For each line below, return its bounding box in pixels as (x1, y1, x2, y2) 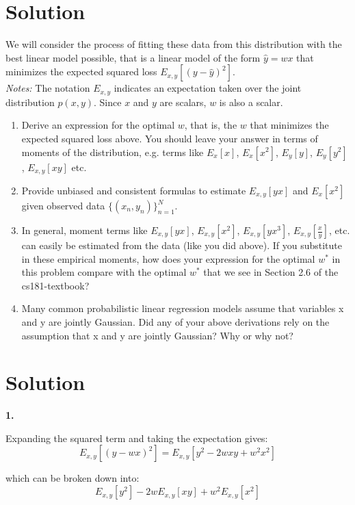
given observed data (21, 198, 105, 212)
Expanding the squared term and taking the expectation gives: (5, 430, 268, 445)
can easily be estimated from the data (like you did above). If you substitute (21, 238, 342, 252)
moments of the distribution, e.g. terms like (21, 144, 204, 159)
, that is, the (184, 118, 237, 132)
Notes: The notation (5, 81, 90, 95)
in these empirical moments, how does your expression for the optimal (21, 251, 315, 266)
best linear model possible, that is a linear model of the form (5, 50, 261, 64)
